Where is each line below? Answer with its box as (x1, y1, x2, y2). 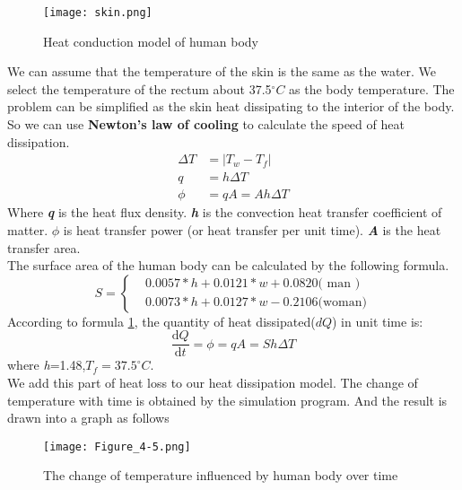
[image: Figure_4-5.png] (43, 440, 191, 453)
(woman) (318, 296, 367, 310)
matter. (7, 220, 48, 239)
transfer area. (7, 238, 81, 257)
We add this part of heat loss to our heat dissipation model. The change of (7, 372, 418, 391)
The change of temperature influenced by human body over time (43, 466, 398, 485)
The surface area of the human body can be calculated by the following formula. (7, 256, 449, 275)
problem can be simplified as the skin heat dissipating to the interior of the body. (7, 97, 455, 116)
